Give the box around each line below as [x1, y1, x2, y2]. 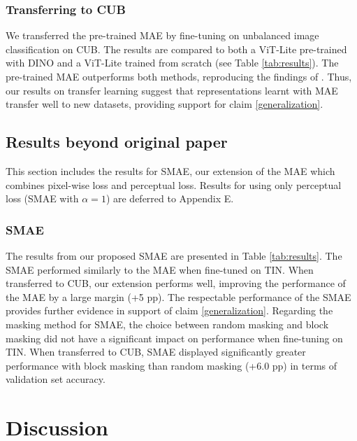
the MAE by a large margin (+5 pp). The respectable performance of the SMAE [6, 289, 351, 304]
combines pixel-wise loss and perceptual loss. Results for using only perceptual [6, 177, 342, 192]
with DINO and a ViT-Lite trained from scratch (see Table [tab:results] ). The [6, 55, 339, 70]
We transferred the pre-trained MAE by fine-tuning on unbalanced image [6, 28, 319, 43]
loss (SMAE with [6, 191, 79, 206]
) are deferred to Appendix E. [105, 191, 234, 206]
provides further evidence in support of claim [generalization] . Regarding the [6, 303, 333, 318]
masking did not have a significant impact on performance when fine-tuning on [6, 330, 343, 345]
